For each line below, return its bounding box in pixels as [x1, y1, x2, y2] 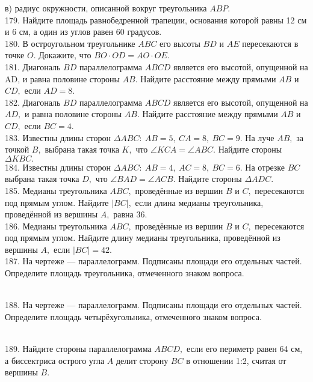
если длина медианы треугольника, [135, 196, 264, 208]
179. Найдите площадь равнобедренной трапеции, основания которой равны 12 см [5, 13, 307, 26]
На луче [245, 131, 274, 144]
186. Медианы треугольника [5, 219, 107, 232]
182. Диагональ [5, 95, 61, 108]
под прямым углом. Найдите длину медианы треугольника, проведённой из [5, 231, 280, 244]
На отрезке [245, 160, 285, 173]
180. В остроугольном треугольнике [5, 37, 135, 49]
